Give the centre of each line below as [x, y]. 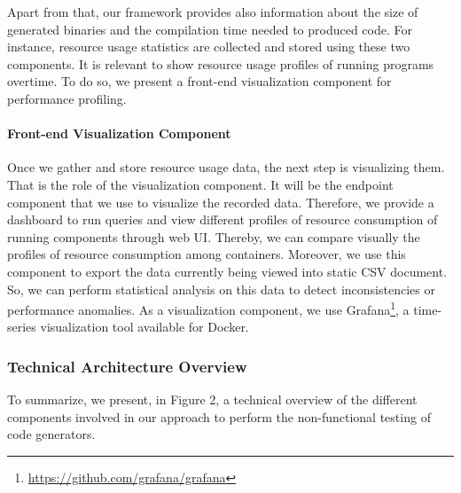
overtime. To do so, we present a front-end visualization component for [199, 81]
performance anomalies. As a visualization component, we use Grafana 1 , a [208, 308]
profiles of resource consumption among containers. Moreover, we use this [207, 254]
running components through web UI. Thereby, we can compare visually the [214, 236]
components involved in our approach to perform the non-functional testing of [219, 416]
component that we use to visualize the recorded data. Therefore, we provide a [221, 202]
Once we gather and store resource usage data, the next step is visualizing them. [226, 167]
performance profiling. [67, 98]
